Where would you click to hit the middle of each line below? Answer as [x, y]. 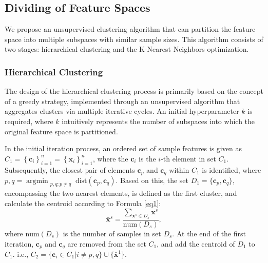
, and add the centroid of [196, 243]
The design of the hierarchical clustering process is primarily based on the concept [134, 91]
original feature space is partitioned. [61, 131]
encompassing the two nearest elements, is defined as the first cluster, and [121, 193]
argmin [37, 181]
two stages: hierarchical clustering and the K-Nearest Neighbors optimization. [127, 49]
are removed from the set [107, 243]
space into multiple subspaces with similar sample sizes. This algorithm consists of [134, 39]
